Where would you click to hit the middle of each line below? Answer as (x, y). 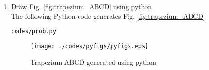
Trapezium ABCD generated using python (93, 62)
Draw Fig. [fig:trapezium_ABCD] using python (81, 6)
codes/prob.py (33, 32)
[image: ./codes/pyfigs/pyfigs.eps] (89, 46)
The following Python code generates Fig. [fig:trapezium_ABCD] (108, 16)
